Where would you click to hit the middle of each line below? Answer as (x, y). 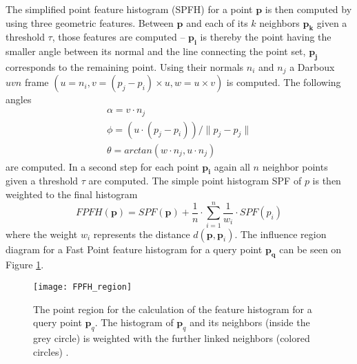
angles (19, 99)
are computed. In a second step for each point (102, 166)
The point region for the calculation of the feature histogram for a (173, 309)
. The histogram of (134, 322)
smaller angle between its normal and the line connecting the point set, (156, 51)
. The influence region (280, 234)
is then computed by (308, 9)
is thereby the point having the (266, 37)
